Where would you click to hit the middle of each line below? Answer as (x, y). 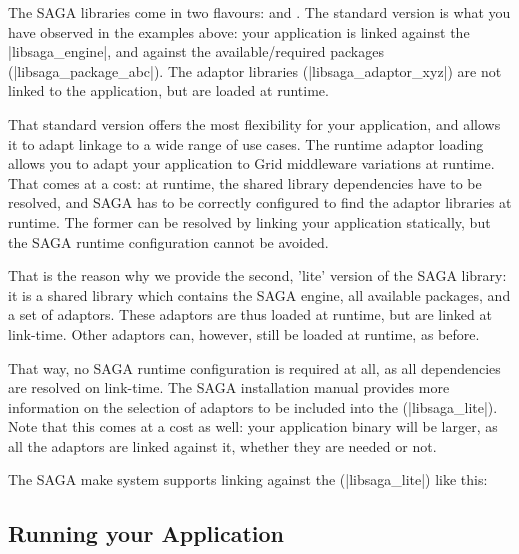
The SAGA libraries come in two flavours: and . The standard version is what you (259, 12)
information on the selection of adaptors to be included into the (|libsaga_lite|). (253, 406)
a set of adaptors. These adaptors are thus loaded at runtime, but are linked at (250, 314)
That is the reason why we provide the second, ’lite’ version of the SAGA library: (257, 275)
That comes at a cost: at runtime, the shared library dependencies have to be (245, 182)
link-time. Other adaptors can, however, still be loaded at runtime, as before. (244, 333)
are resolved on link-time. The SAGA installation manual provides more (229, 387)
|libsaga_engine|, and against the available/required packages (196, 51)
